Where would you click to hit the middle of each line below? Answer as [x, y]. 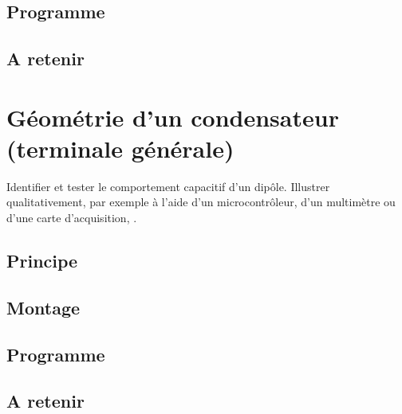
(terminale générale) [120, 148]
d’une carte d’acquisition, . [72, 218]
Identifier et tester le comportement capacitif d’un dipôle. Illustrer [168, 186]
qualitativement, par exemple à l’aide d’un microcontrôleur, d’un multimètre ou [201, 202]
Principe [42, 261]
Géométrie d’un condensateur [173, 117]
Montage [43, 307]
